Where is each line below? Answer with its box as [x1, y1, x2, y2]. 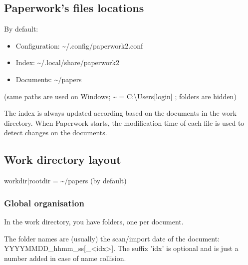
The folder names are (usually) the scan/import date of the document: [4, 233, 220, 243]
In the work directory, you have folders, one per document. [4, 216, 184, 226]
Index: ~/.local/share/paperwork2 [15, 57, 119, 68]
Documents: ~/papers [15, 74, 82, 84]
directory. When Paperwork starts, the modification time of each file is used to [4, 117, 245, 128]
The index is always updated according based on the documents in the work [4, 108, 237, 118]
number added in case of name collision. [4, 252, 126, 263]
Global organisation [4, 196, 84, 209]
